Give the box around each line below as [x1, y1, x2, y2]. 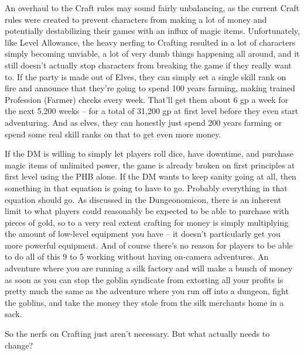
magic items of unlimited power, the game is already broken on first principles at [5, 158, 295, 171]
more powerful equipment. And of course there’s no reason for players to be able [5, 239, 293, 251]
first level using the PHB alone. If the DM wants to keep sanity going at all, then [5, 170, 296, 182]
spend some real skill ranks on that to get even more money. [5, 127, 221, 140]
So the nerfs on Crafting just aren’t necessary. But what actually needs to [5, 328, 270, 340]
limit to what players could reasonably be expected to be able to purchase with [5, 205, 289, 217]
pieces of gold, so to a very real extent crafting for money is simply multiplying [5, 216, 289, 228]
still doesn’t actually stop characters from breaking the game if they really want [5, 58, 292, 71]
